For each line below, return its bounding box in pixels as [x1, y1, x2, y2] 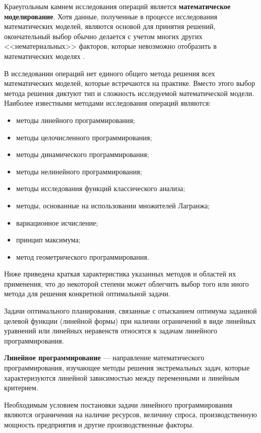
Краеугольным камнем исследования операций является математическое [4, 1, 231, 11]
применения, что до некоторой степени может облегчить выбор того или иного [4, 278, 249, 289]
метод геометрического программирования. [16, 251, 150, 262]
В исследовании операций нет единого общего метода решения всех [4, 68, 215, 78]
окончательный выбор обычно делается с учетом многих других [4, 30, 202, 41]
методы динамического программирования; [16, 149, 149, 160]
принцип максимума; [16, 234, 81, 245]
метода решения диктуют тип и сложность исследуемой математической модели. [4, 87, 254, 98]
